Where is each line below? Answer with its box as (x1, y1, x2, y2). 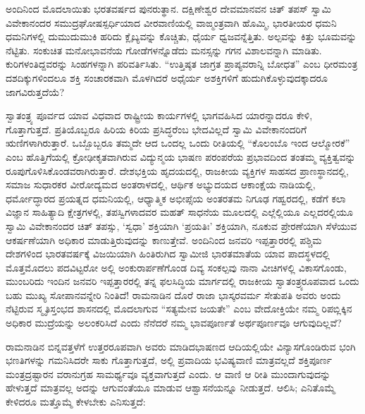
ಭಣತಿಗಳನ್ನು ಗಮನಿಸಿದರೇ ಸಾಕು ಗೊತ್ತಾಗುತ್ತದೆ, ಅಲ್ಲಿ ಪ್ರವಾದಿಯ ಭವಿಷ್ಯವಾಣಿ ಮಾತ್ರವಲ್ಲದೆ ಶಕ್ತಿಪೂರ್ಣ (6, 353, 333, 367)
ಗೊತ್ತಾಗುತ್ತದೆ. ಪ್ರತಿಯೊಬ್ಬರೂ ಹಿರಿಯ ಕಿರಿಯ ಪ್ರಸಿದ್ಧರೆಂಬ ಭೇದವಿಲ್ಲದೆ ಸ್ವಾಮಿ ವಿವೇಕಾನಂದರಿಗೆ (6, 121, 307, 136)
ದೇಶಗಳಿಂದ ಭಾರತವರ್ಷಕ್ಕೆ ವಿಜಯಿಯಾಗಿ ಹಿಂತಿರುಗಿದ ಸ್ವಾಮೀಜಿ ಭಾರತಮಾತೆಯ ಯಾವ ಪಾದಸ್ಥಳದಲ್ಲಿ (6, 246, 330, 261)
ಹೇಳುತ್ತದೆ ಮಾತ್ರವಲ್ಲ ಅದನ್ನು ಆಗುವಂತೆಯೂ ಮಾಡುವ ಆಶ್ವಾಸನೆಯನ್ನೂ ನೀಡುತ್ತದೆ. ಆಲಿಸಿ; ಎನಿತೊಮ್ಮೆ (6, 380, 335, 395)
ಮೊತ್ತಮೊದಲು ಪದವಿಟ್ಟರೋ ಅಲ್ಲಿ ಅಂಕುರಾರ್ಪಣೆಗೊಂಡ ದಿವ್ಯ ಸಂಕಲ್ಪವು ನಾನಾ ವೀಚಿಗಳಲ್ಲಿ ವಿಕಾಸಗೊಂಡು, (6, 260, 347, 274)
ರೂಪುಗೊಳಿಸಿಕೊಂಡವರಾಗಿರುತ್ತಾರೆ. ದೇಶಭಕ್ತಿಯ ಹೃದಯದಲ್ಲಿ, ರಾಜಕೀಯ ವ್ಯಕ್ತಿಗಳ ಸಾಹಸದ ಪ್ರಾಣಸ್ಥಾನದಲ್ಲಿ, (6, 163, 349, 178)
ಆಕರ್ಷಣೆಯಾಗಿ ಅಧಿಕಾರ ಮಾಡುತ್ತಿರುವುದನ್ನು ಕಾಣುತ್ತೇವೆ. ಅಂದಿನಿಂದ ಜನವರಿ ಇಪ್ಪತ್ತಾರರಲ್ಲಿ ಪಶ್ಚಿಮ (6, 232, 322, 247)
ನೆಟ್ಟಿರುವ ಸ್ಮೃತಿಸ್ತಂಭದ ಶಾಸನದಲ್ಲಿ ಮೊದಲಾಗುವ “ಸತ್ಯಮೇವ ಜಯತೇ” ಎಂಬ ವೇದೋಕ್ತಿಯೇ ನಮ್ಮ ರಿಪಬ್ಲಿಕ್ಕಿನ (6, 301, 352, 316)
